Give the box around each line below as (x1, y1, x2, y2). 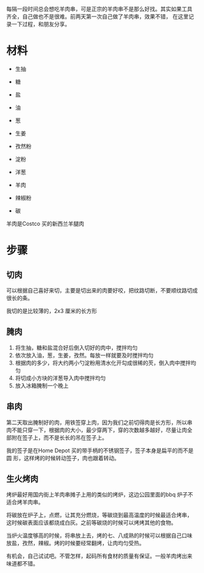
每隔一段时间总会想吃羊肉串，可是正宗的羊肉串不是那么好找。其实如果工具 (6, 5, 192, 12)
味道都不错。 (6, 560, 38, 568)
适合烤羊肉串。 (6, 498, 44, 506)
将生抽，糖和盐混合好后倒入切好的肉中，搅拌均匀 (15, 344, 138, 351)
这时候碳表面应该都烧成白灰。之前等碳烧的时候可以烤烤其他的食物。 (6, 519, 177, 526)
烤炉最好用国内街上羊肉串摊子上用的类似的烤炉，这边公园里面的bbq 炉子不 (6, 491, 193, 498)
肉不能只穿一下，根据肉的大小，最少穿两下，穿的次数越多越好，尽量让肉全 (6, 426, 192, 433)
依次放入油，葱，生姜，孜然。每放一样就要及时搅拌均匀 (15, 351, 154, 359)
